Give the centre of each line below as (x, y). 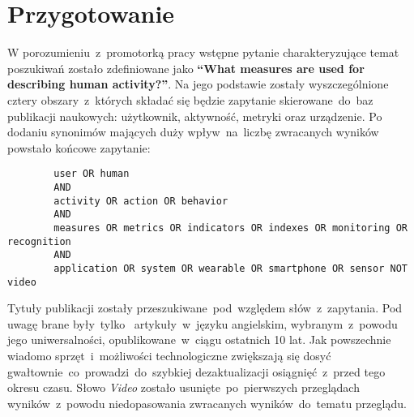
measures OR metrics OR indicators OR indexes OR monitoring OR (230, 228)
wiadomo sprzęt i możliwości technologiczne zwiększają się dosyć (169, 355)
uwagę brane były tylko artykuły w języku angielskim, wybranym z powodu (203, 323)
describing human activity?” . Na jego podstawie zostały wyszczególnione (198, 84)
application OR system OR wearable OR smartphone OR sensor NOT (230, 268)
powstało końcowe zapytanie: (79, 147)
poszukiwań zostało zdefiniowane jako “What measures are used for (186, 68)
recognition (39, 241)
